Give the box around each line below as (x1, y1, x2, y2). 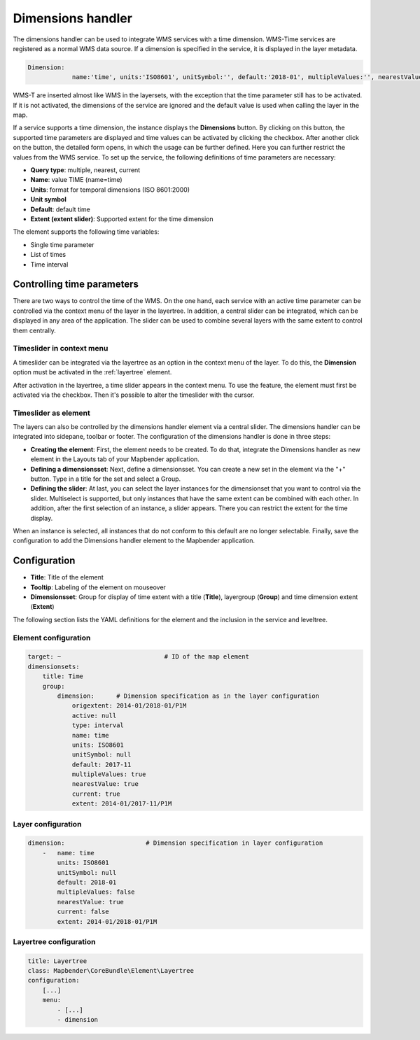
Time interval (30, 260, 69, 269)
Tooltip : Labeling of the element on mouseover (30, 583, 166, 591)
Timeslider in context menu (13, 344, 108, 353)
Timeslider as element (13, 408, 90, 418)
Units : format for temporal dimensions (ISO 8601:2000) (30, 185, 190, 194)
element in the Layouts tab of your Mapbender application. (30, 455, 199, 463)
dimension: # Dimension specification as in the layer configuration (57, 691, 320, 700)
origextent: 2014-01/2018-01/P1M (71, 702, 187, 710)
